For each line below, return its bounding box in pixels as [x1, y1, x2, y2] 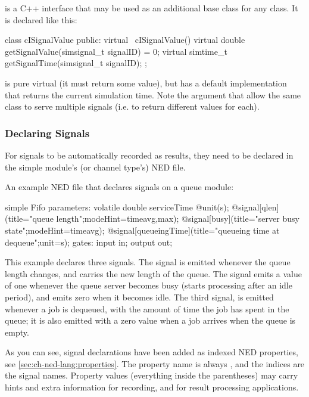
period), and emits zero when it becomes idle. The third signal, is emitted [5, 290, 274, 303]
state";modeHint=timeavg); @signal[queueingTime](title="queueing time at [5, 224, 280, 236]
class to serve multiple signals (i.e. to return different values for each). [5, 100, 260, 113]
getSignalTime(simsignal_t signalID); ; [5, 57, 147, 69]
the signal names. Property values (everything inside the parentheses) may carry [5, 369, 298, 382]
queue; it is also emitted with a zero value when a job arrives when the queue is [5, 314, 296, 327]
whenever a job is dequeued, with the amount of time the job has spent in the [5, 302, 289, 315]
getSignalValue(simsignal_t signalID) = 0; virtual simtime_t [5, 45, 227, 57]
